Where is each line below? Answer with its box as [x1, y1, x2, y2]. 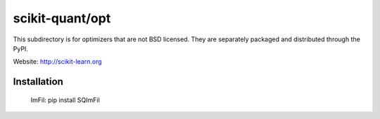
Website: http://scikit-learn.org [13, 57, 102, 66]
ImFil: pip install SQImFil [30, 95, 100, 104]
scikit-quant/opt [13, 10, 111, 26]
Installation [13, 76, 63, 87]
